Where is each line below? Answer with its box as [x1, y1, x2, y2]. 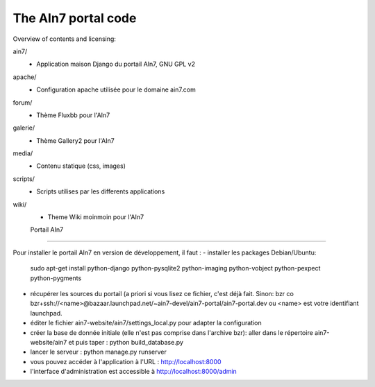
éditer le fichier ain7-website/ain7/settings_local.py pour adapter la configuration [30, 319, 262, 327]
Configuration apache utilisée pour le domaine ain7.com [36, 85, 196, 94]
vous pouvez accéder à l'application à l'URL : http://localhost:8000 [30, 357, 222, 365]
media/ [12, 149, 33, 157]
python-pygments [30, 274, 82, 282]
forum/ [12, 98, 33, 107]
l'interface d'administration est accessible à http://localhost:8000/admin [30, 368, 237, 376]
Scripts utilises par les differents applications [36, 187, 165, 196]
